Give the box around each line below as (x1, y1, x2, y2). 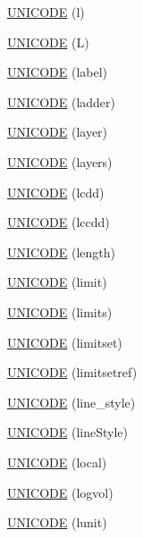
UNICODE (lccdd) (7, 213, 110, 231)
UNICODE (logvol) (7, 483, 114, 501)
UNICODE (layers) (7, 152, 113, 171)
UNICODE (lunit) (7, 513, 107, 532)
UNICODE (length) (7, 242, 115, 261)
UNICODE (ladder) (7, 92, 116, 111)
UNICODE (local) (7, 452, 107, 471)
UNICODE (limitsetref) (7, 363, 138, 382)
